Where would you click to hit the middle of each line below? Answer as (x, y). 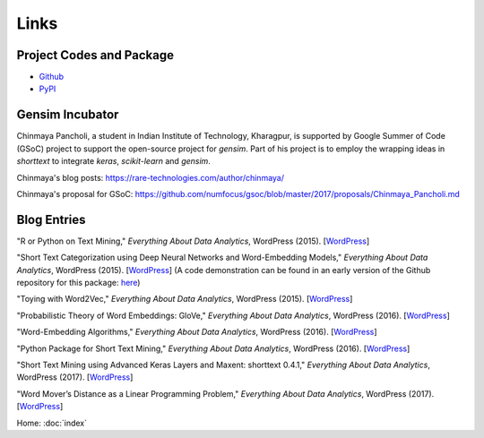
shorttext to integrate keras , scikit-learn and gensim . (113, 161)
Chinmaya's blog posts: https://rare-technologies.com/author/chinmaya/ (151, 177)
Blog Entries (51, 219)
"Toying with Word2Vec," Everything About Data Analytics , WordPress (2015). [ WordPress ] (185, 299)
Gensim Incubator (68, 115)
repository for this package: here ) (78, 283)
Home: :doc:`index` (52, 423)
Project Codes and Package (95, 55)
